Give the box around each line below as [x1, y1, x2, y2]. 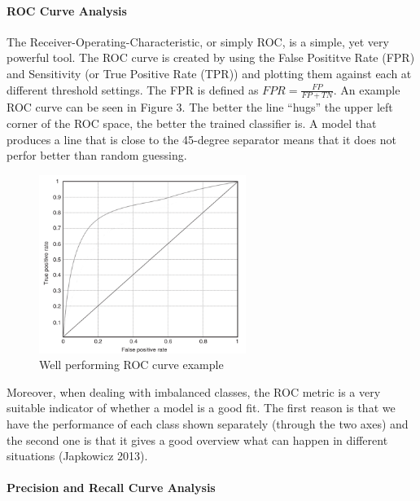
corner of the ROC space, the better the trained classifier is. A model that [7, 115, 377, 131]
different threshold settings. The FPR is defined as [7, 81, 259, 98]
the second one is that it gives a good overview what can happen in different [7, 431, 388, 448]
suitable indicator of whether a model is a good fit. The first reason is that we [7, 399, 396, 416]
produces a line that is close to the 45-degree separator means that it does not [7, 130, 396, 147]
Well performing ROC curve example [39, 356, 224, 373]
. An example [333, 81, 400, 98]
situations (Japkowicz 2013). [7, 447, 148, 464]
